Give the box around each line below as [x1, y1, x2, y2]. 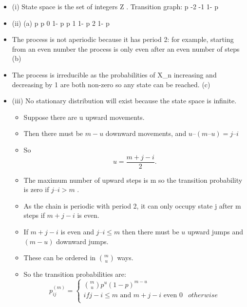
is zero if [23, 184, 49, 194]
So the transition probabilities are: [23, 269, 126, 279]
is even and [60, 226, 94, 236]
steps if [23, 210, 45, 220]
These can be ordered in [23, 252, 96, 263]
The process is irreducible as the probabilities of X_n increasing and [12, 69, 217, 79]
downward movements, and [105, 128, 187, 138]
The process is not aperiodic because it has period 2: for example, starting [12, 34, 234, 44]
